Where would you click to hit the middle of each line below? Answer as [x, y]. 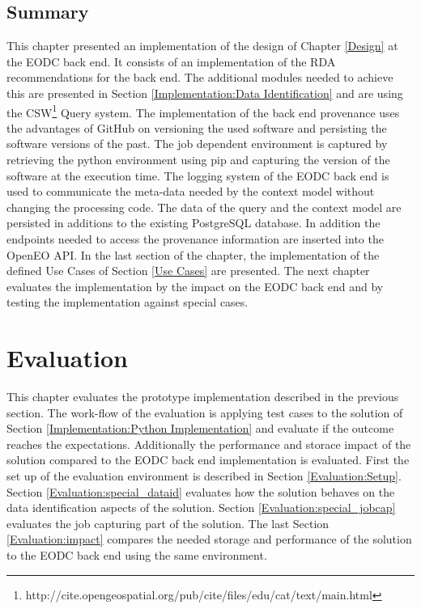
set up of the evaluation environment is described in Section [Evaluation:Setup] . [204, 476]
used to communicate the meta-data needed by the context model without [191, 191]
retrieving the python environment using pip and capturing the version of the [198, 160]
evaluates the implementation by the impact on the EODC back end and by [195, 286]
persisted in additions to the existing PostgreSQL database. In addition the [193, 223]
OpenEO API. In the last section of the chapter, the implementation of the [193, 254]
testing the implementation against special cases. [128, 302]
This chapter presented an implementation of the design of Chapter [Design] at [202, 46]
